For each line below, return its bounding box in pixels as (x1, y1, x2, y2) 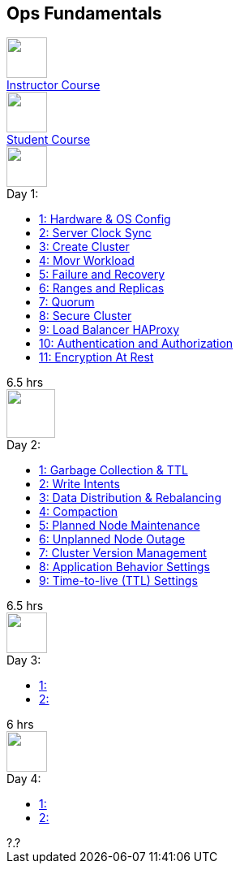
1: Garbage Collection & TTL (39, 463, 188, 478)
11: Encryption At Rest (39, 350, 154, 365)
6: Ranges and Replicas (39, 281, 165, 296)
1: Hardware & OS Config (39, 212, 171, 227)
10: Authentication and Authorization (39, 336, 234, 351)
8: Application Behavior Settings (39, 560, 210, 574)
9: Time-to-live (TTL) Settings (39, 574, 198, 588)
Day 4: (6, 772, 41, 786)
